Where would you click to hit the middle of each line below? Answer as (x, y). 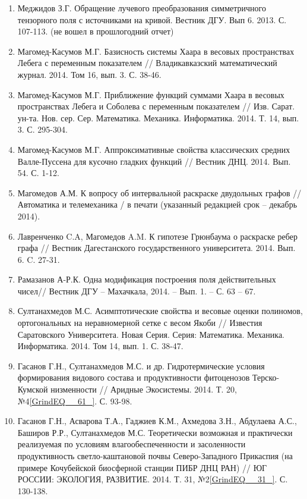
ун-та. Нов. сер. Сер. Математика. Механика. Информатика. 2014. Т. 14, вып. (158, 117)
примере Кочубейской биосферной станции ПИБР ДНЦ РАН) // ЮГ (142, 467)
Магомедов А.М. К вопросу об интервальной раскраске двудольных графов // (159, 192)
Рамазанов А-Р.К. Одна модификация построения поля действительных (147, 279)
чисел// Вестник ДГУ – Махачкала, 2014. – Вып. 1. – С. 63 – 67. (137, 291)
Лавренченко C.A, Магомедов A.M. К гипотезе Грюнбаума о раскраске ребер (157, 236)
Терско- (266, 377)
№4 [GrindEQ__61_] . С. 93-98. (75, 401)
